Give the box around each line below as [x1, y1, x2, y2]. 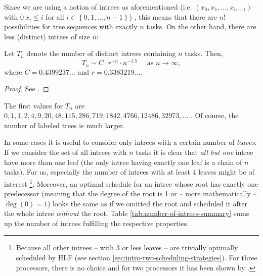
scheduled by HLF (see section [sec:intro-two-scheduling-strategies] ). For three [16, 252, 257, 263]
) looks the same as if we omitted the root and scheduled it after [47, 198, 247, 208]
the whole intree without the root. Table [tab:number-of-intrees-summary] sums [4, 208, 249, 218]
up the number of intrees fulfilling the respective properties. [4, 217, 189, 228]
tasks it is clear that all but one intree [136, 147, 253, 157]
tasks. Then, [185, 48, 223, 59]
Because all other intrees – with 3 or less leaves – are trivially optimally [16, 242, 238, 253]
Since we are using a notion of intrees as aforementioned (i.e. [4, 2, 192, 12]
